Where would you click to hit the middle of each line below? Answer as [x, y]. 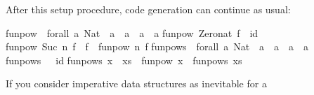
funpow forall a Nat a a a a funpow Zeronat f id [132, 32]
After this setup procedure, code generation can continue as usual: [148, 9]
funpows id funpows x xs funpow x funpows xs [124, 60]
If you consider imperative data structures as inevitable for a [136, 83]
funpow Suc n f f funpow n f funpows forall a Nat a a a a [157, 46]
